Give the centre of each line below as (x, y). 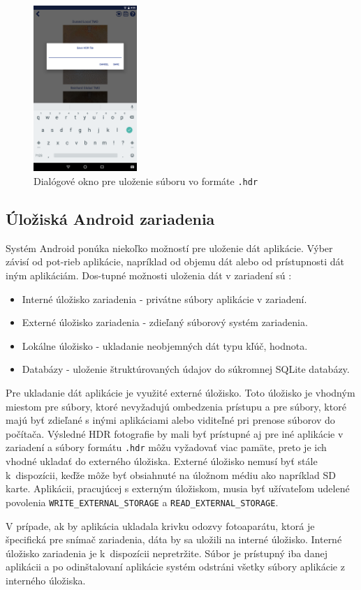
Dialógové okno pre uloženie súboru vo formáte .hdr (146, 181)
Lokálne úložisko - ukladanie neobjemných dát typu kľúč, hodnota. (165, 345)
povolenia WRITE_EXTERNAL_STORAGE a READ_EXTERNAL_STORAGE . (142, 502)
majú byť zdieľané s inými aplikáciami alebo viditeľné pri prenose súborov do (170, 420)
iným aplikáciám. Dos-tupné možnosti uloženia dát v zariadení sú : (149, 275)
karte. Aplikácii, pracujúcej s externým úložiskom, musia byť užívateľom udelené (178, 488)
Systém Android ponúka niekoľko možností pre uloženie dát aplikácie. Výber (169, 248)
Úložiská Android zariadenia (110, 219)
